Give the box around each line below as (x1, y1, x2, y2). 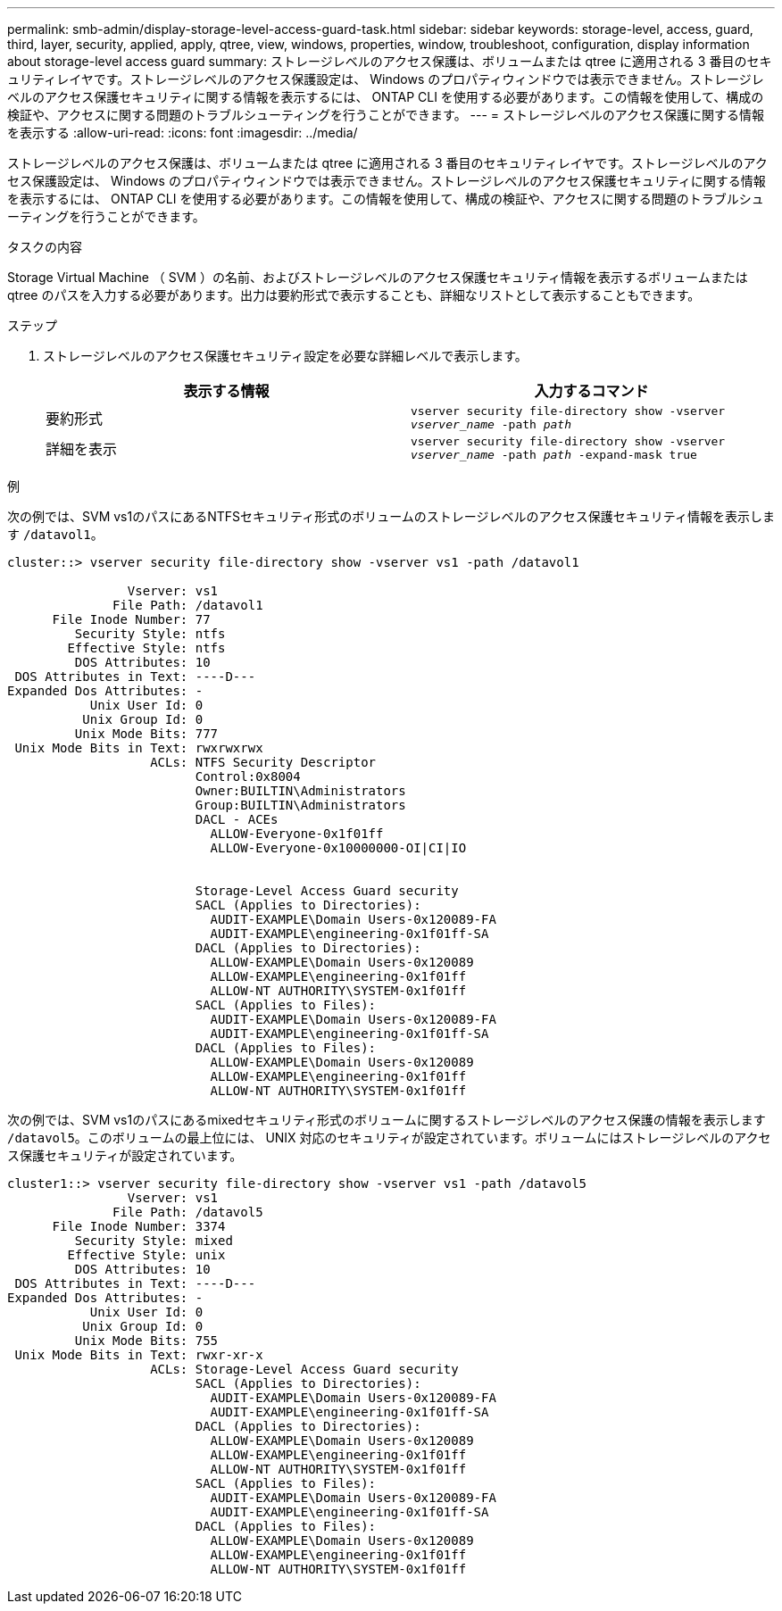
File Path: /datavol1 (112, 598, 263, 612)
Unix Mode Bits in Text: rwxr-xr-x (14, 1348, 263, 1362)
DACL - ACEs (195, 812, 279, 826)
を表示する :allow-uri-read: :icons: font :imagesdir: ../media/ (7, 125, 358, 140)
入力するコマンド (534, 382, 649, 400)
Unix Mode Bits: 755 (74, 1333, 219, 1348)
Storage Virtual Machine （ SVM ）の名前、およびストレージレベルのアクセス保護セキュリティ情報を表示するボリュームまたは (7, 270, 748, 285)
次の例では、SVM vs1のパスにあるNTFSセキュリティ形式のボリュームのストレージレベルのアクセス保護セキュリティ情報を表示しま (7, 509, 775, 524)
